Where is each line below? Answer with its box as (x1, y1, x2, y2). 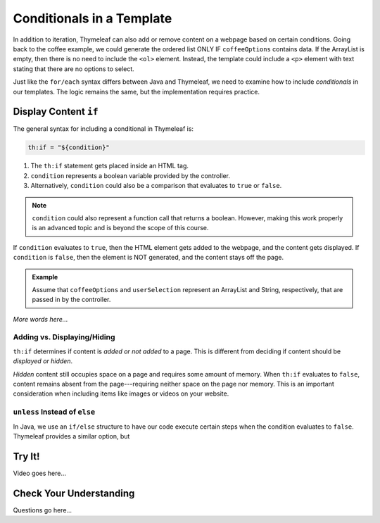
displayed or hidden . (13, 357, 73, 365)
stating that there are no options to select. (13, 64, 135, 73)
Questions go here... (13, 505, 72, 514)
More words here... (13, 315, 68, 323)
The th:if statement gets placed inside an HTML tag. (30, 162, 189, 170)
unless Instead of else (13, 407, 96, 417)
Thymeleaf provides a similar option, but (13, 431, 130, 440)
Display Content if (13, 106, 99, 118)
